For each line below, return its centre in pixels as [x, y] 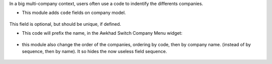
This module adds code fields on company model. [74, 13]
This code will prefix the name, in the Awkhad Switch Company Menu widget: [102, 33]
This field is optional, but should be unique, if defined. [65, 24]
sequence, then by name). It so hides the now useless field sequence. [94, 51]
